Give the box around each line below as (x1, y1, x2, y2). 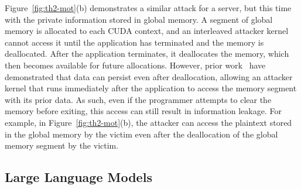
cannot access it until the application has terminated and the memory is (5, 36, 264, 48)
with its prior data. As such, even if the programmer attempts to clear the (5, 93, 272, 105)
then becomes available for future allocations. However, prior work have (5, 59, 266, 71)
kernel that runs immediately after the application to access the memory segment (5, 82, 297, 94)
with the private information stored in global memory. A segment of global (5, 13, 273, 25)
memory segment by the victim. (5, 139, 119, 152)
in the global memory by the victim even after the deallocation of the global (5, 128, 278, 140)
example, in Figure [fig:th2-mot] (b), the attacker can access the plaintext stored (5, 116, 292, 128)
